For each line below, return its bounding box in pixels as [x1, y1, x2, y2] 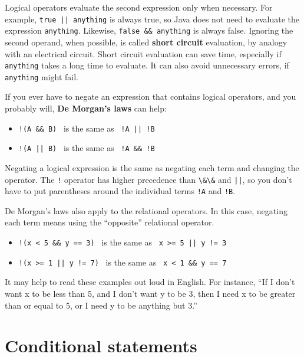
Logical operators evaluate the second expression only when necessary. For [5, 1, 273, 13]
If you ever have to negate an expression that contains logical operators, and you [5, 90, 296, 103]
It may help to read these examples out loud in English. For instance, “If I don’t [5, 276, 295, 288]
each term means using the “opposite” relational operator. [5, 216, 214, 228]
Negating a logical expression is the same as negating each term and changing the [5, 161, 299, 173]
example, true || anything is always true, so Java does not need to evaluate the [5, 12, 300, 25]
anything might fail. [5, 70, 78, 83]
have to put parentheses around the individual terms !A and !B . [5, 185, 236, 197]
